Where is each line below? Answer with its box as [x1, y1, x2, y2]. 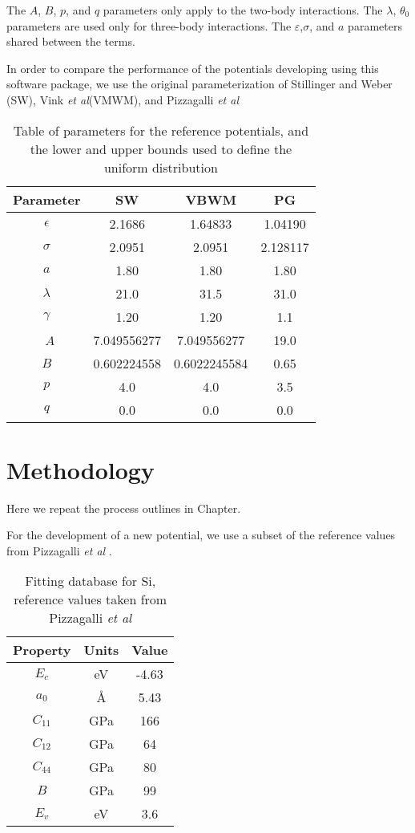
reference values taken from [14, 590, 167, 609]
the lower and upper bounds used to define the [30, 139, 292, 158]
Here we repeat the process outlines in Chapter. [6, 499, 241, 516]
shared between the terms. [6, 33, 135, 50]
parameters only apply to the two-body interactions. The [103, 2, 383, 18]
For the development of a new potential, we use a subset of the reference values [6, 526, 396, 543]
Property [13, 640, 71, 660]
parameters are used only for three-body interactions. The [6, 17, 292, 34]
